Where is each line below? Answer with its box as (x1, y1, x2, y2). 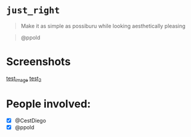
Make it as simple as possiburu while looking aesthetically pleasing (20, 22, 186, 29)
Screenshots (6, 55, 71, 69)
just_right (6, 5, 60, 16)
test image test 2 (6, 74, 42, 83)
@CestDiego (14, 117, 47, 124)
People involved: (6, 97, 91, 111)
